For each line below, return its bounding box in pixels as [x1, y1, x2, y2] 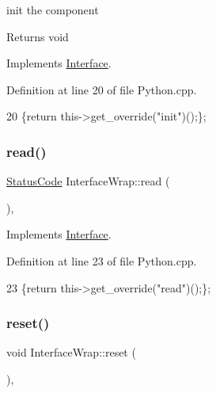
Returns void [6, 28, 69, 44]
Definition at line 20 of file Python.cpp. [6, 81, 197, 97]
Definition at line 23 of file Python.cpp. [6, 252, 197, 269]
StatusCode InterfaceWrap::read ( [6, 173, 170, 189]
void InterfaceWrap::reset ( [6, 344, 136, 361]
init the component [6, 2, 99, 17]
